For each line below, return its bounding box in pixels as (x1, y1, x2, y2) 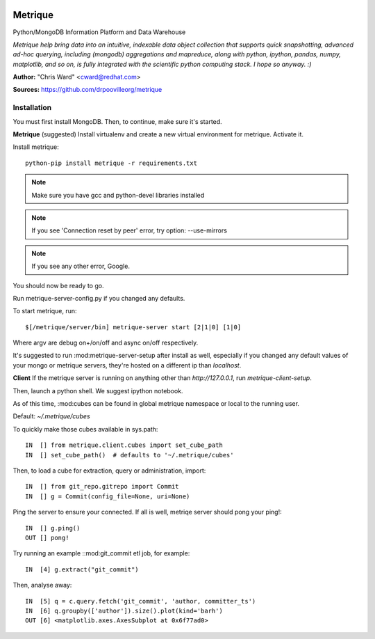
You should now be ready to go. (12, 281, 104, 290)
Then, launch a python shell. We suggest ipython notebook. (12, 386, 183, 395)
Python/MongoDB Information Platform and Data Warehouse (12, 28, 186, 36)
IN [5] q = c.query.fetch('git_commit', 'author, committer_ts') (25, 597, 256, 605)
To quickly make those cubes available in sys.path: (12, 425, 158, 433)
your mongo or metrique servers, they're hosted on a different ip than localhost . (12, 361, 242, 369)
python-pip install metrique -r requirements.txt (25, 159, 198, 167)
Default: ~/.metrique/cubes (12, 412, 90, 420)
